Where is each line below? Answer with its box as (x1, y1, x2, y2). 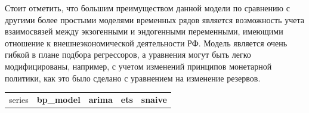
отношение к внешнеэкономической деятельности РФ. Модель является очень (5, 36, 288, 49)
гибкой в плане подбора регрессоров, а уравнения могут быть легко (5, 48, 251, 61)
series (9, 93, 29, 105)
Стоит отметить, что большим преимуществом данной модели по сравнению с (5, 2, 290, 14)
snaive (141, 93, 167, 105)
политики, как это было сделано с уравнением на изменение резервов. (5, 71, 261, 84)
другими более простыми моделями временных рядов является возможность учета (5, 13, 304, 26)
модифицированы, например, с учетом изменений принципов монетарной (5, 59, 272, 72)
